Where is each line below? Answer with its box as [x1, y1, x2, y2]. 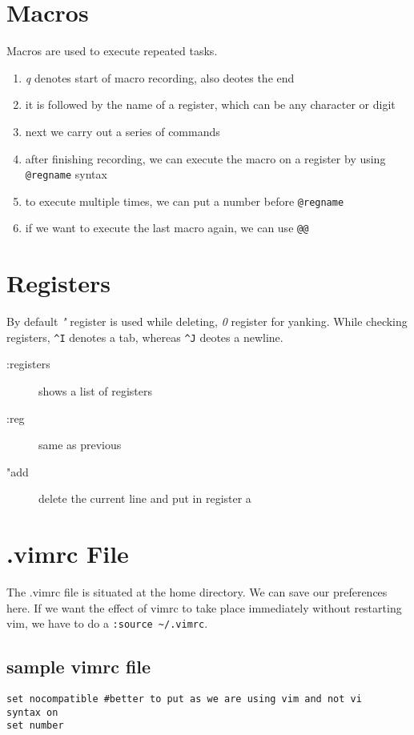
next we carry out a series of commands [25, 122, 220, 139]
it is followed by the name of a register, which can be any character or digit [25, 96, 396, 113]
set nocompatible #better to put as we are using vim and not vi [6, 693, 362, 705]
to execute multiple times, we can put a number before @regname [25, 192, 344, 209]
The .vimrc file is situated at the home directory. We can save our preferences [6, 584, 388, 600]
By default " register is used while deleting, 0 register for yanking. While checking [6, 313, 408, 330]
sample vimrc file [6, 654, 151, 679]
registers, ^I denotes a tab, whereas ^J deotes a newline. [6, 328, 283, 345]
